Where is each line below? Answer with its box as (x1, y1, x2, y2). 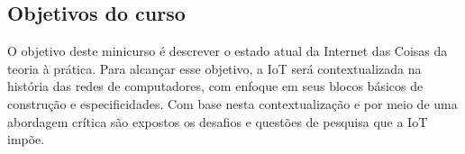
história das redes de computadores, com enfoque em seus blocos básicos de (7, 77, 424, 95)
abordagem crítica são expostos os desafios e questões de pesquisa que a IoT (7, 112, 428, 131)
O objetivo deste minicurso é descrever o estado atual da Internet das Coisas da (7, 41, 448, 60)
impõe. (7, 130, 45, 149)
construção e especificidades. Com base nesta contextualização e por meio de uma (7, 94, 458, 113)
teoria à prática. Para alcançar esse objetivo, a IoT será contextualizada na (7, 59, 422, 77)
